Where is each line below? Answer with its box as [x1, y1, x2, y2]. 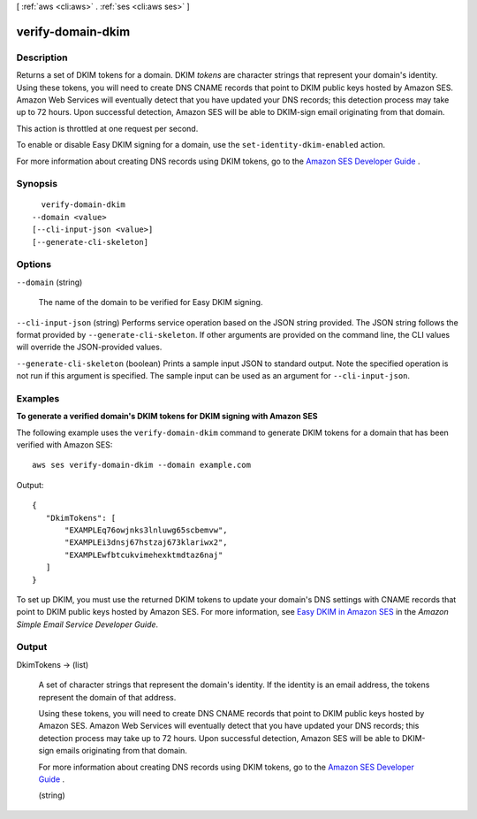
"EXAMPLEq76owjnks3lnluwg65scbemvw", [64, 524, 229, 535]
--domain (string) [16, 277, 83, 287]
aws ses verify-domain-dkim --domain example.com [32, 460, 252, 471]
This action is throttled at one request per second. [16, 123, 199, 134]
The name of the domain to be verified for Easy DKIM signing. [38, 297, 263, 308]
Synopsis [16, 178, 57, 190]
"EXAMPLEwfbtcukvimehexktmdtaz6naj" [64, 549, 223, 560]
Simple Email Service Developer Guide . [16, 619, 159, 630]
